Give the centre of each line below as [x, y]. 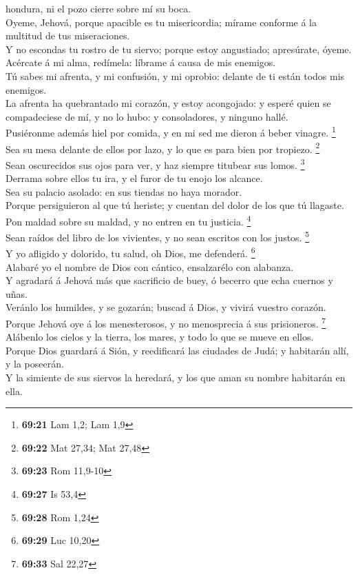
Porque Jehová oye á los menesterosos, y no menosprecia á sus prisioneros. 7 [166, 322]
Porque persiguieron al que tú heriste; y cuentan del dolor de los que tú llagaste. [175, 205]
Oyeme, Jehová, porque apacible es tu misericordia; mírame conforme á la [161, 22]
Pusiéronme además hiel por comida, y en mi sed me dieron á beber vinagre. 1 [171, 131]
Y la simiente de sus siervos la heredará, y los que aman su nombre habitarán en [176, 377]
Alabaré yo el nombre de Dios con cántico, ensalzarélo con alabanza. [150, 266]
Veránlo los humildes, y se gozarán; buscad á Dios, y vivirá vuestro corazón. [166, 307]
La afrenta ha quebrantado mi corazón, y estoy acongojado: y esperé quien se [168, 103]
